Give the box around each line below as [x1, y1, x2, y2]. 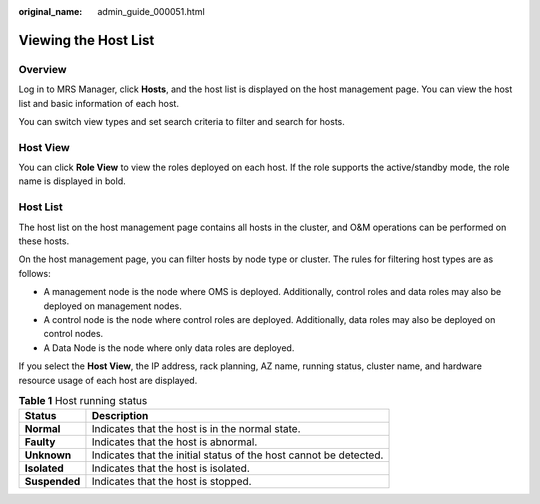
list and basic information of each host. [18, 97, 180, 109]
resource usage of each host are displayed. [18, 374, 198, 386]
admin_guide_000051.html [97, 6, 205, 17]
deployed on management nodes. [43, 300, 182, 312]
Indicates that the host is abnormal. [91, 435, 258, 449]
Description [91, 409, 149, 423]
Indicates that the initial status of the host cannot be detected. [91, 448, 384, 462]
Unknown [24, 448, 72, 462]
